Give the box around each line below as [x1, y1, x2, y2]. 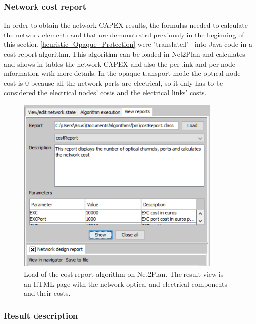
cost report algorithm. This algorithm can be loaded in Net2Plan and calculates [4, 49, 245, 59]
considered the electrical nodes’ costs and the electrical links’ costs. [4, 87, 207, 98]
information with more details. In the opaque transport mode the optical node [4, 68, 241, 78]
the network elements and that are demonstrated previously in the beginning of [4, 29, 244, 39]
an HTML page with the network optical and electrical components [24, 278, 227, 288]
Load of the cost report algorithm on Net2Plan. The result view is [24, 269, 224, 279]
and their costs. [24, 288, 71, 298]
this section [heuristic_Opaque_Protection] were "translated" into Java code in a [4, 39, 252, 49]
